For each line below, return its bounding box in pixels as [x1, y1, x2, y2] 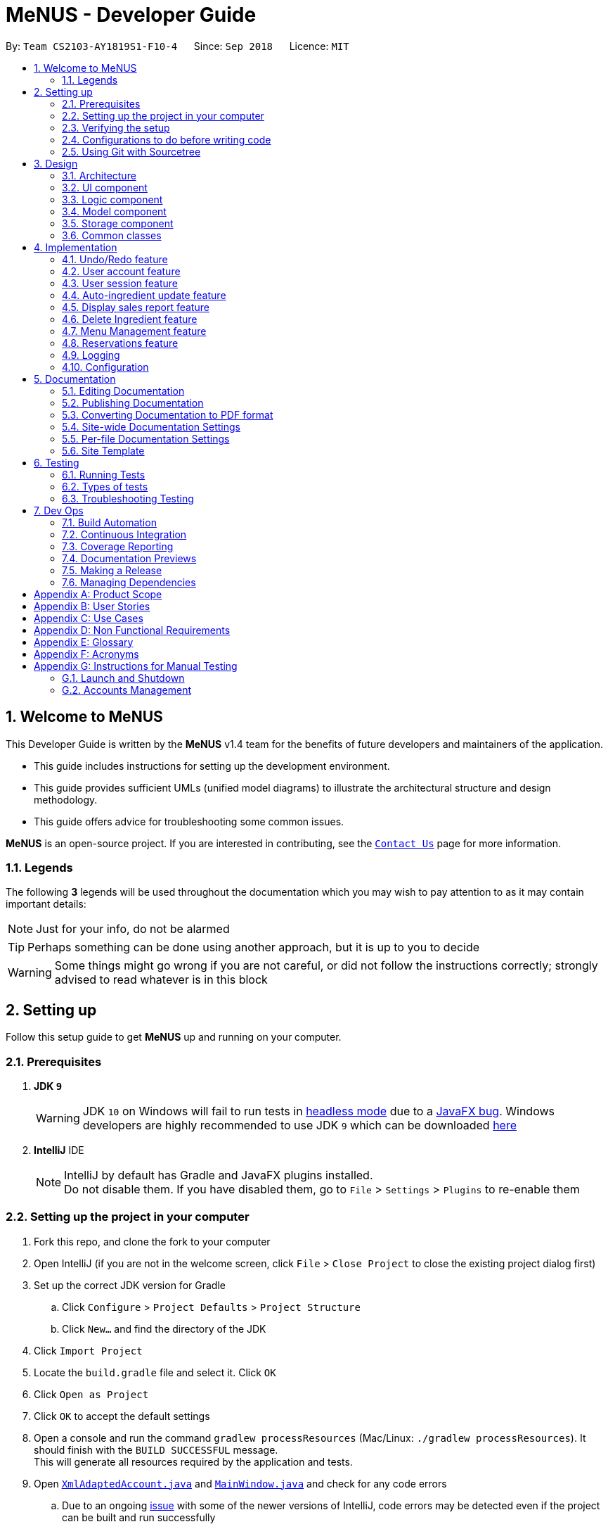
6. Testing [34, 456, 79, 469]
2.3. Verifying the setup [62, 121, 170, 134]
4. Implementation [34, 241, 117, 253]
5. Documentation [34, 372, 116, 385]
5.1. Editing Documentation [62, 384, 185, 397]
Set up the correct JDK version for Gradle [34, 1279, 226, 1291]
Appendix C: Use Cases [34, 611, 143, 624]
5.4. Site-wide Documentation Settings [62, 420, 240, 433]
